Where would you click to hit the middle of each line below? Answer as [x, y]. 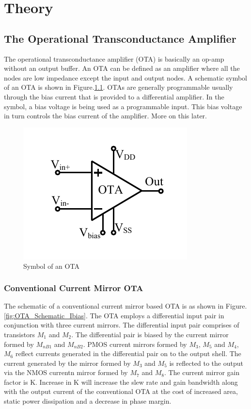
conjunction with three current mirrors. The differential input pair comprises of [122, 325]
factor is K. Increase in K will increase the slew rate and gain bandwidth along [121, 382]
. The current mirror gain [202, 372]
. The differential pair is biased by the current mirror [150, 334]
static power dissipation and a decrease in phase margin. [88, 401]
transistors [20, 334]
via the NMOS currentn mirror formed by [66, 372]
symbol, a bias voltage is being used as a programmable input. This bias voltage [123, 106]
